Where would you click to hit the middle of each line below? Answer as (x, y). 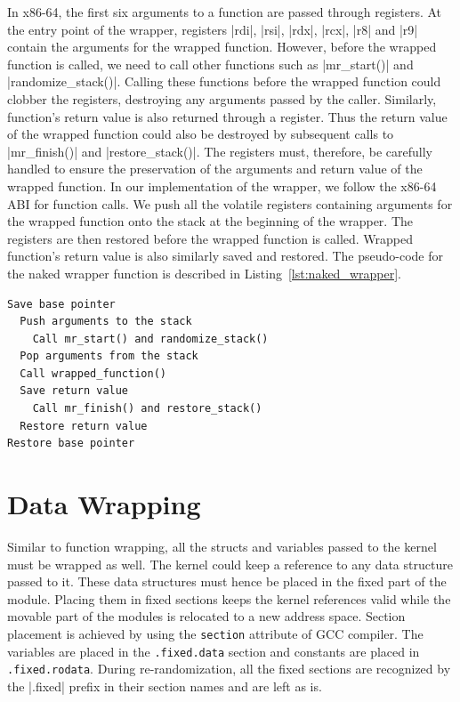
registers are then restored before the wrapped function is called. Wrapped (210, 238)
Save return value (74, 391)
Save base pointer (61, 304)
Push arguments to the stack (106, 322)
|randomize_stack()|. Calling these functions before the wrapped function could (224, 81)
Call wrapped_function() (93, 373)
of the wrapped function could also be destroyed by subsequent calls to (201, 134)
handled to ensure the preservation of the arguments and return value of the (215, 169)
